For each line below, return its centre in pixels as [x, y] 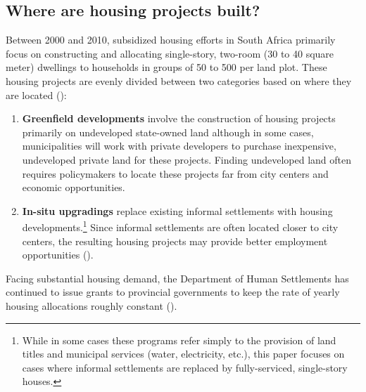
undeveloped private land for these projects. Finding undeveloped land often [187, 159]
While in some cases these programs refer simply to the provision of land [179, 340]
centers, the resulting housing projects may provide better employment [175, 241]
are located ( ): [36, 94]
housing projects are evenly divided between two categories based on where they [179, 80]
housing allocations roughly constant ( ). [91, 305]
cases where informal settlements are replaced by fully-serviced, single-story [185, 367]
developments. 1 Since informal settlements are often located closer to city [180, 226]
